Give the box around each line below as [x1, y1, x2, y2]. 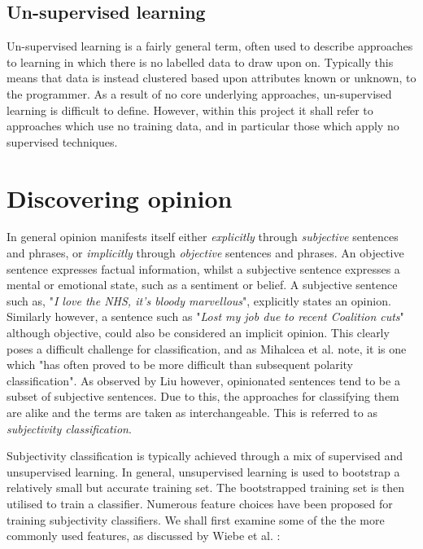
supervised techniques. [7, 133, 118, 150]
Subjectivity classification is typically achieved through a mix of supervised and [7, 447, 403, 464]
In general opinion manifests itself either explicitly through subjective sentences [7, 228, 399, 245]
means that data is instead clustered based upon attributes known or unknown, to [7, 69, 416, 86]
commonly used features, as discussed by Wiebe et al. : [7, 527, 281, 544]
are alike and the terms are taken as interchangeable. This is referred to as [7, 404, 377, 421]
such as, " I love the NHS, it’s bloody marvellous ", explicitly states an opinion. [7, 292, 391, 309]
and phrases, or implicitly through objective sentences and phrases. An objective [7, 244, 404, 261]
